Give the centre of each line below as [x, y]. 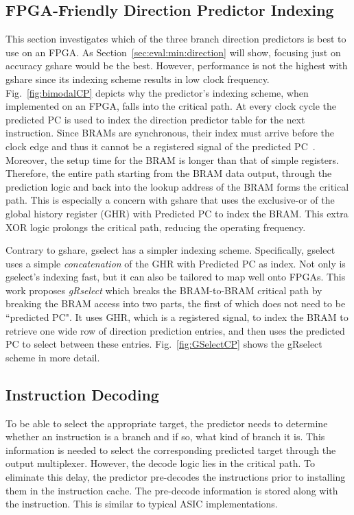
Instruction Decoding [82, 394]
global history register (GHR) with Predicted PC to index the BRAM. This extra [177, 213]
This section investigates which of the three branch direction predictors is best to [176, 39]
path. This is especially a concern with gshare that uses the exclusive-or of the [170, 200]
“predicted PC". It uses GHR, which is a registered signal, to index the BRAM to [177, 317]
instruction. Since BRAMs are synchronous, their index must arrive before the [170, 133]
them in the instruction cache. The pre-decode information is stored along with [172, 490]
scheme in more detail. [53, 357]
